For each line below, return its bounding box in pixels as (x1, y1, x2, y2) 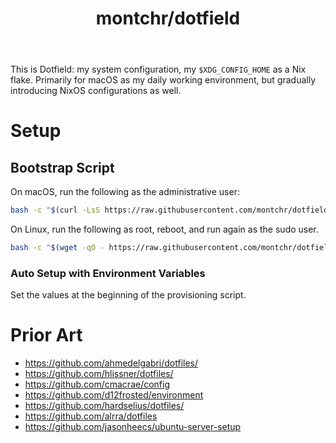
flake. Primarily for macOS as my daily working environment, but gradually (10, 74, 317, 86)
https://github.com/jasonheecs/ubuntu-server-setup (24, 421, 242, 433)
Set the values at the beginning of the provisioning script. (10, 289, 247, 301)
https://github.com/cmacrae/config (24, 378, 171, 391)
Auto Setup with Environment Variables (10, 266, 206, 280)
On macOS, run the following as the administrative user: (10, 186, 240, 198)
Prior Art (10, 324, 83, 347)
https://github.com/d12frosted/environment (24, 389, 204, 401)
